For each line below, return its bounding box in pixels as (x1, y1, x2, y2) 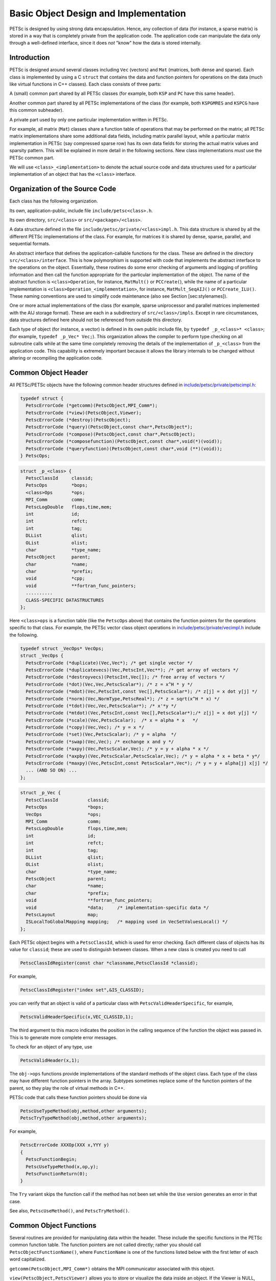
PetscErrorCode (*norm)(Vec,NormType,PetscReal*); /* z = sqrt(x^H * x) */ (26, 696, 220, 701)
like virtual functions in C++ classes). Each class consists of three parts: (9, 81, 162, 87)
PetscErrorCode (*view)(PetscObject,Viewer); (26, 410, 142, 416)
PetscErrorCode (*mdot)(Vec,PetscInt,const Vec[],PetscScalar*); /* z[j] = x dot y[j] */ (26, 689, 258, 694)
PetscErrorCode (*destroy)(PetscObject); (26, 417, 131, 423)
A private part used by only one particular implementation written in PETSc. (9, 116, 168, 122)
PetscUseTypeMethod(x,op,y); (26, 1164, 99, 1169)
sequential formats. (9, 241, 51, 247)
